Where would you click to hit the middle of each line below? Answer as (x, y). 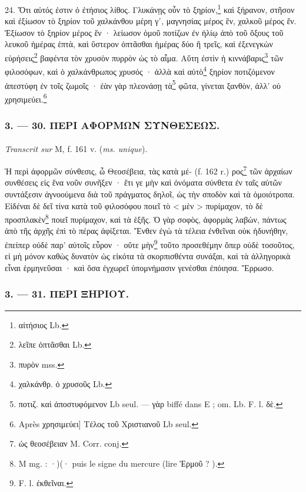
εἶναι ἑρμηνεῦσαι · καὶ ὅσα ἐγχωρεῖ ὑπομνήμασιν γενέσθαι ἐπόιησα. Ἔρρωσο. (139, 267)
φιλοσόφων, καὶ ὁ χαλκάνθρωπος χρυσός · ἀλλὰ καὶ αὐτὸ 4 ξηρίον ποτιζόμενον (140, 70)
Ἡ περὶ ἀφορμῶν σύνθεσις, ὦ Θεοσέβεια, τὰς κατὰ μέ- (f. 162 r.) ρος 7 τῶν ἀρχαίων (149, 170)
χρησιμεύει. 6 (26, 98)
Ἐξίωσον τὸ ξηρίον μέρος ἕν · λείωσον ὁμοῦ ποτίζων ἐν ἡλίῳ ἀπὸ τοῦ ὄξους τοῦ (144, 32)
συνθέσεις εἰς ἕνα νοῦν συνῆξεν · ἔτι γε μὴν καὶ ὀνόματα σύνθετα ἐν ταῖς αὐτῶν (143, 182)
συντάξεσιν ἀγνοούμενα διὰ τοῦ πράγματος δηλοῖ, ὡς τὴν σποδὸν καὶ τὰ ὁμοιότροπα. (150, 194)
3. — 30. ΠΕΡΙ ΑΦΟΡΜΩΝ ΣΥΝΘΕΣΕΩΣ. (112, 125)
